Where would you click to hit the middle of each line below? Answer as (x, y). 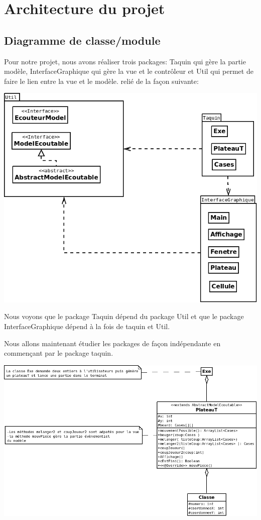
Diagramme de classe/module (82, 40)
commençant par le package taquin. (59, 353)
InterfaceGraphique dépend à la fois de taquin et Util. (87, 326)
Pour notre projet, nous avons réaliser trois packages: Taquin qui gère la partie (125, 61)
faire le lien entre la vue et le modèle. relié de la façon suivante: (101, 81)
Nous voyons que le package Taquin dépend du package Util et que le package (124, 316)
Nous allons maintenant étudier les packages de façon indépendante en (112, 343)
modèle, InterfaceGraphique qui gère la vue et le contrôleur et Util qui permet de (129, 71)
